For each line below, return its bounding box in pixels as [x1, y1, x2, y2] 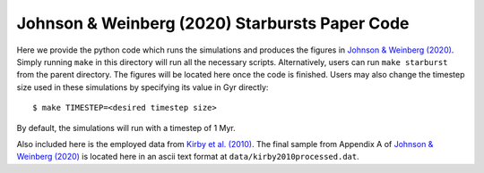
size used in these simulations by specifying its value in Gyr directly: [16, 81, 269, 93]
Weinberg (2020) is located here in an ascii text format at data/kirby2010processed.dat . [16, 152, 359, 162]
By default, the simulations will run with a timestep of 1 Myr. [16, 122, 237, 133]
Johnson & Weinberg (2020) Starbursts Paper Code [16, 13, 410, 33]
